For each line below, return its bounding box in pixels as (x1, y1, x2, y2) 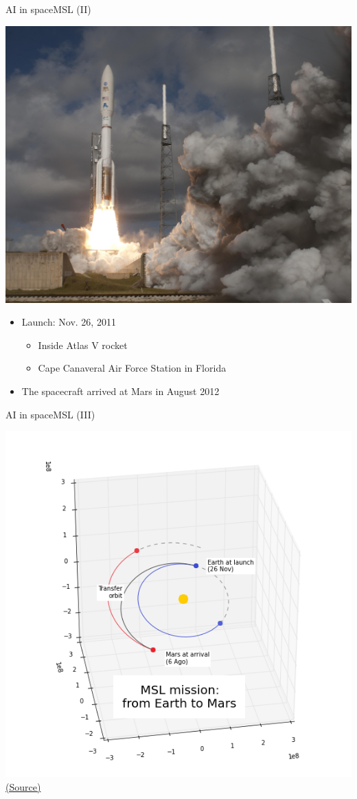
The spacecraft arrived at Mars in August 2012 (21, 384, 220, 398)
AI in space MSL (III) (5, 407, 95, 421)
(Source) (5, 779, 41, 794)
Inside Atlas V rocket (38, 337, 128, 352)
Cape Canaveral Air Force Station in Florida (38, 361, 227, 375)
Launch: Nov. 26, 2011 (21, 315, 116, 329)
